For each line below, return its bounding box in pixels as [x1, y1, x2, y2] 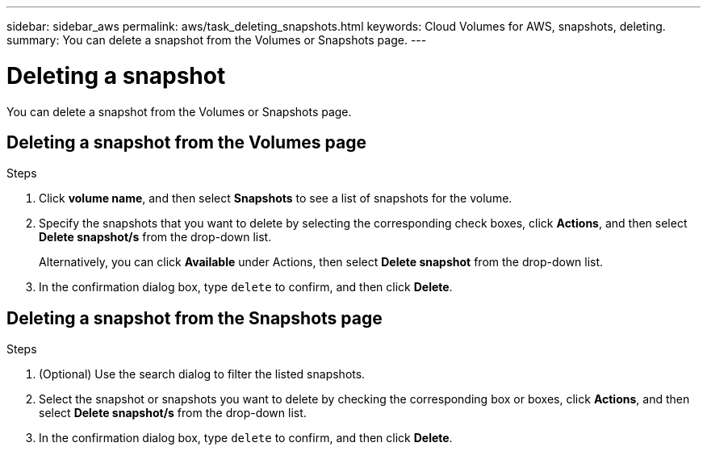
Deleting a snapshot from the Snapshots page [6, 307, 383, 328]
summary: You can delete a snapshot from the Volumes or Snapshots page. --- [6, 33, 427, 47]
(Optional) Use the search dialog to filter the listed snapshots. [39, 367, 366, 382]
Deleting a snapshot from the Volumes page [6, 132, 366, 152]
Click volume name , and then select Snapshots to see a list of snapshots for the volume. [39, 191, 512, 206]
